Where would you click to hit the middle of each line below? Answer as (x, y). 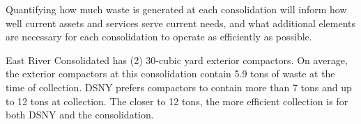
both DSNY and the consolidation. (80, 115)
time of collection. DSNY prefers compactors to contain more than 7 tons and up (179, 87)
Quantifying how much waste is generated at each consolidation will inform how (176, 9)
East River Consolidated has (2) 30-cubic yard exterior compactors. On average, (177, 60)
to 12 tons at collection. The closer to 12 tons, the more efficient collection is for (177, 101)
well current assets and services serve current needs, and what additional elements (181, 23)
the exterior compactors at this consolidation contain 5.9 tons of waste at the (170, 73)
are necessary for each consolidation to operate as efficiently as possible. (159, 37)
